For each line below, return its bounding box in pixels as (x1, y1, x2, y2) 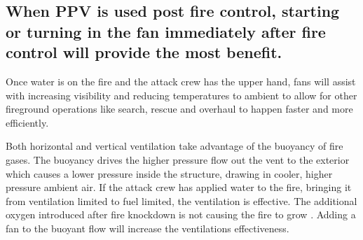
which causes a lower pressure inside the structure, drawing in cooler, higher (6, 166, 333, 181)
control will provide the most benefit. (6, 41, 282, 63)
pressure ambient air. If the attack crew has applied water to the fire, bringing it (6, 180, 352, 195)
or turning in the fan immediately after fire (6, 20, 326, 42)
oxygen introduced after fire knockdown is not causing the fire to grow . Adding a (6, 207, 356, 222)
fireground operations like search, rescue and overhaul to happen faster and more (6, 101, 353, 116)
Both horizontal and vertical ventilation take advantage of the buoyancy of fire (6, 139, 343, 153)
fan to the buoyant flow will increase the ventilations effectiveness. (6, 220, 289, 235)
